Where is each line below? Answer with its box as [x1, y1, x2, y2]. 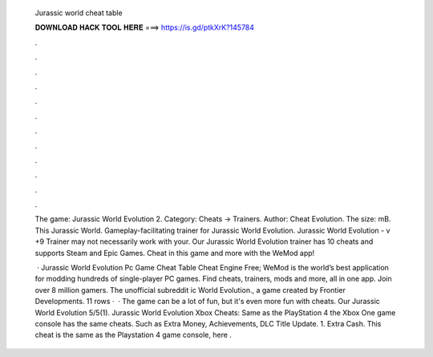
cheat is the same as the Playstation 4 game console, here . [34, 330, 233, 340]
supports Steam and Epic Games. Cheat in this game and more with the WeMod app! [34, 248, 315, 258]
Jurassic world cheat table [34, 8, 123, 18]
